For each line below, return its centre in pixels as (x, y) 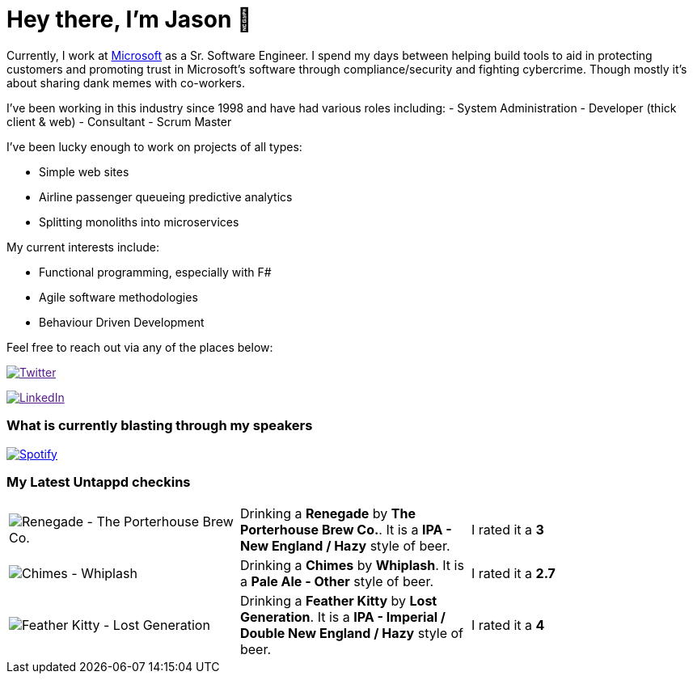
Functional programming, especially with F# (155, 272)
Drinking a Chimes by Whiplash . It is (352, 566)
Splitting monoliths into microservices (139, 222)
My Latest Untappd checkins (99, 481)
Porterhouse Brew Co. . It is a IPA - (346, 530)
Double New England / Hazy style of (352, 634)
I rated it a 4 (508, 625)
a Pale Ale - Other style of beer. (337, 582)
